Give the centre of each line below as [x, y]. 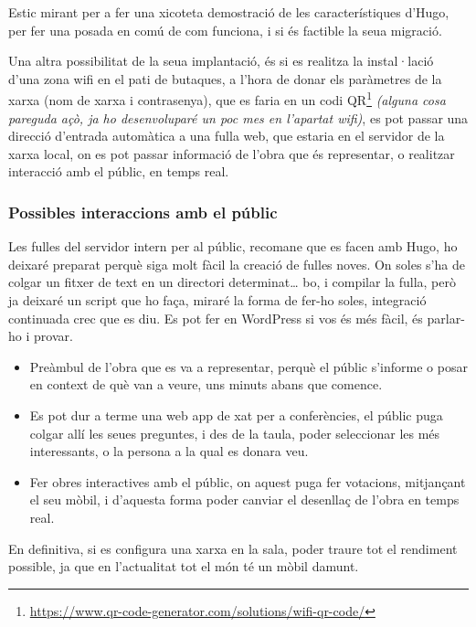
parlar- [446, 318]
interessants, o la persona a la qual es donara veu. [169, 451]
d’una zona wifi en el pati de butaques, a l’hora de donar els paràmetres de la [225, 78]
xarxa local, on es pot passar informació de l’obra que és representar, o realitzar [232, 153]
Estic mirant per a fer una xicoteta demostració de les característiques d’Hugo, [229, 12]
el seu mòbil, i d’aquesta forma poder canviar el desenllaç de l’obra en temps [244, 499]
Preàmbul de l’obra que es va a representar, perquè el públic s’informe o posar [249, 366]
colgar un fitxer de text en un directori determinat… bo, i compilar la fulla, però [232, 282]
